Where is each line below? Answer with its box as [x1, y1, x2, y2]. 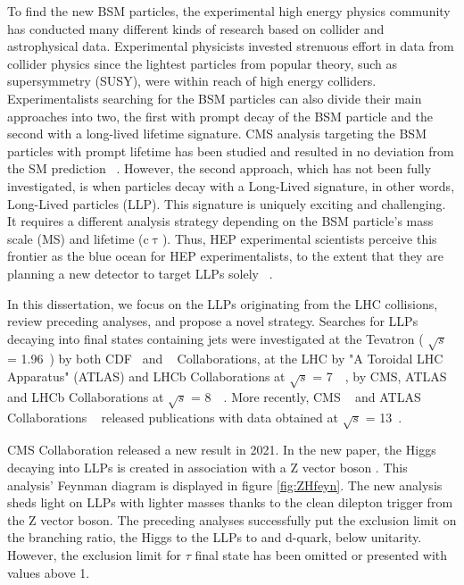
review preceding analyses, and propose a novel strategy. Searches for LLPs [7, 312, 418, 330]
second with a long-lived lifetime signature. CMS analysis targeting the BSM [7, 124, 427, 143]
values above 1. [7, 563, 90, 581]
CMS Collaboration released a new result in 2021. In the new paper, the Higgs [7, 440, 436, 459]
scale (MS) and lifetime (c [7, 229, 149, 247]
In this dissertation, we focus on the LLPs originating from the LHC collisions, [7, 294, 438, 313]
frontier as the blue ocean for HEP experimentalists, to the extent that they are [7, 247, 443, 265]
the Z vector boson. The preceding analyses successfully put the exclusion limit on [7, 510, 457, 529]
